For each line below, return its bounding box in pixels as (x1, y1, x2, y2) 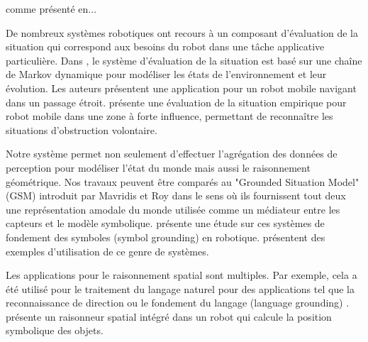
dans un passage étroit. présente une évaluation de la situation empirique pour (6, 94, 347, 109)
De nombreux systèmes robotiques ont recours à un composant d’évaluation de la (6, 25, 359, 40)
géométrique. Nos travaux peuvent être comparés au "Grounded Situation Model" (6, 174, 359, 189)
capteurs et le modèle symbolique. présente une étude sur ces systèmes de (6, 216, 325, 231)
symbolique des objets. (6, 323, 104, 338)
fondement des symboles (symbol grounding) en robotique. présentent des (6, 229, 325, 244)
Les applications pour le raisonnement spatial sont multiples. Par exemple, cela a (6, 267, 357, 282)
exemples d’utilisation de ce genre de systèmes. (6, 243, 209, 258)
